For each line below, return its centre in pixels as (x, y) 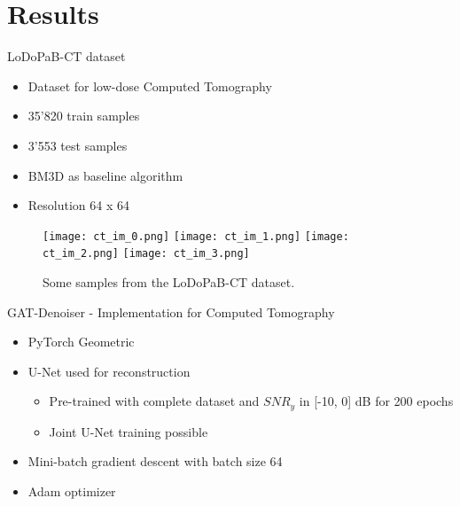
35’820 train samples (84, 116)
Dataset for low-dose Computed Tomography (150, 86)
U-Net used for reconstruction (109, 371)
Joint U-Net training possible (129, 431)
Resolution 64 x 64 (79, 205)
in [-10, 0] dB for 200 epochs (376, 401)
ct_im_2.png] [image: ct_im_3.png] (146, 254)
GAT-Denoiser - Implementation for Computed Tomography (171, 311)
